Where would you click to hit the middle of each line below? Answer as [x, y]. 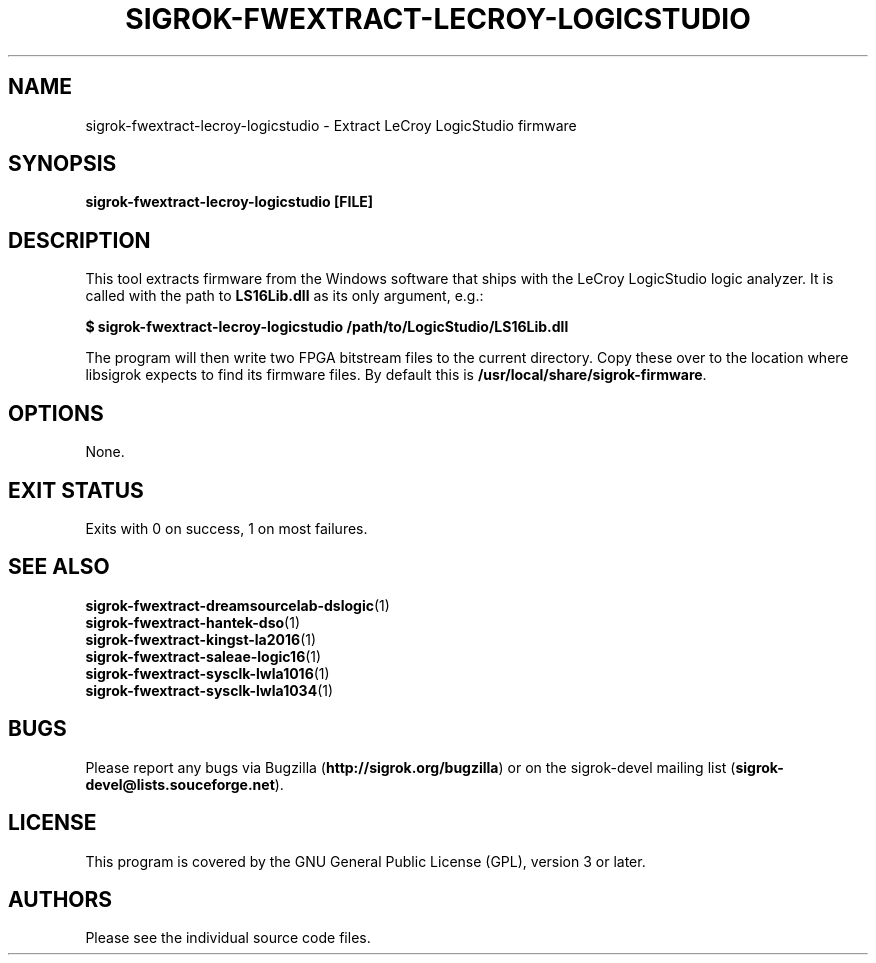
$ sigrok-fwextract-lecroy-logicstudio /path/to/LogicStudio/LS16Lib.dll [327, 327]
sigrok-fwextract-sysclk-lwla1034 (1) [209, 690]
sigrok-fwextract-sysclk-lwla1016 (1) [207, 673]
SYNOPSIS [62, 164]
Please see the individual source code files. [228, 938]
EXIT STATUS [76, 490]
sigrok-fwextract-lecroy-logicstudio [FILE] [229, 202]
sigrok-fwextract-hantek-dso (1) [192, 622]
